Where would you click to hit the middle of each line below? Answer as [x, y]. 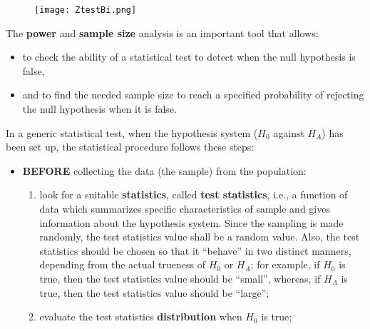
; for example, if [285, 264]
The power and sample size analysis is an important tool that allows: [162, 32]
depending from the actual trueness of [123, 264]
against [289, 132]
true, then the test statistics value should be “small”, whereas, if [180, 278]
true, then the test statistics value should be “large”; [154, 292]
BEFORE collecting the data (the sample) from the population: [164, 170]
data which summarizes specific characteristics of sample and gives [185, 208]
